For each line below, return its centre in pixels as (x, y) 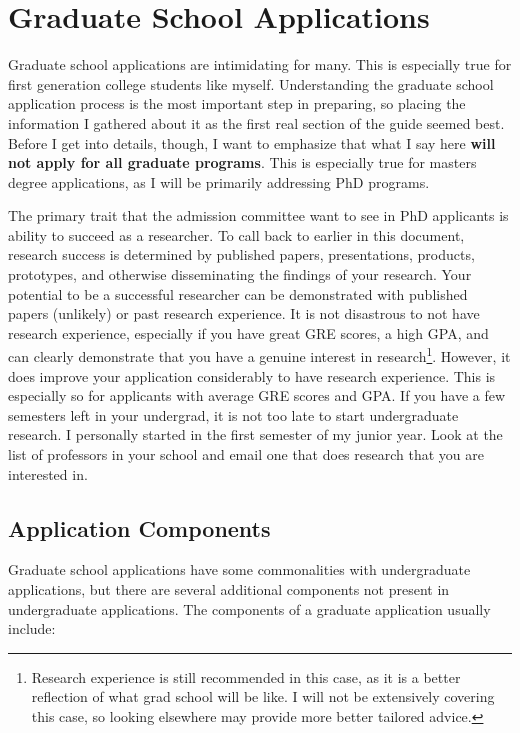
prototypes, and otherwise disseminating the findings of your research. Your (240, 274)
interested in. (48, 473)
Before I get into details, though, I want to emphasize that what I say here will (252, 142)
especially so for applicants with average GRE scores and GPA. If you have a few (257, 395)
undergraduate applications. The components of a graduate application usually (249, 608)
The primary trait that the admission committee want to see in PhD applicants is (258, 215)
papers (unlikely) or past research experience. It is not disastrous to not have (244, 313)
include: (32, 628)
